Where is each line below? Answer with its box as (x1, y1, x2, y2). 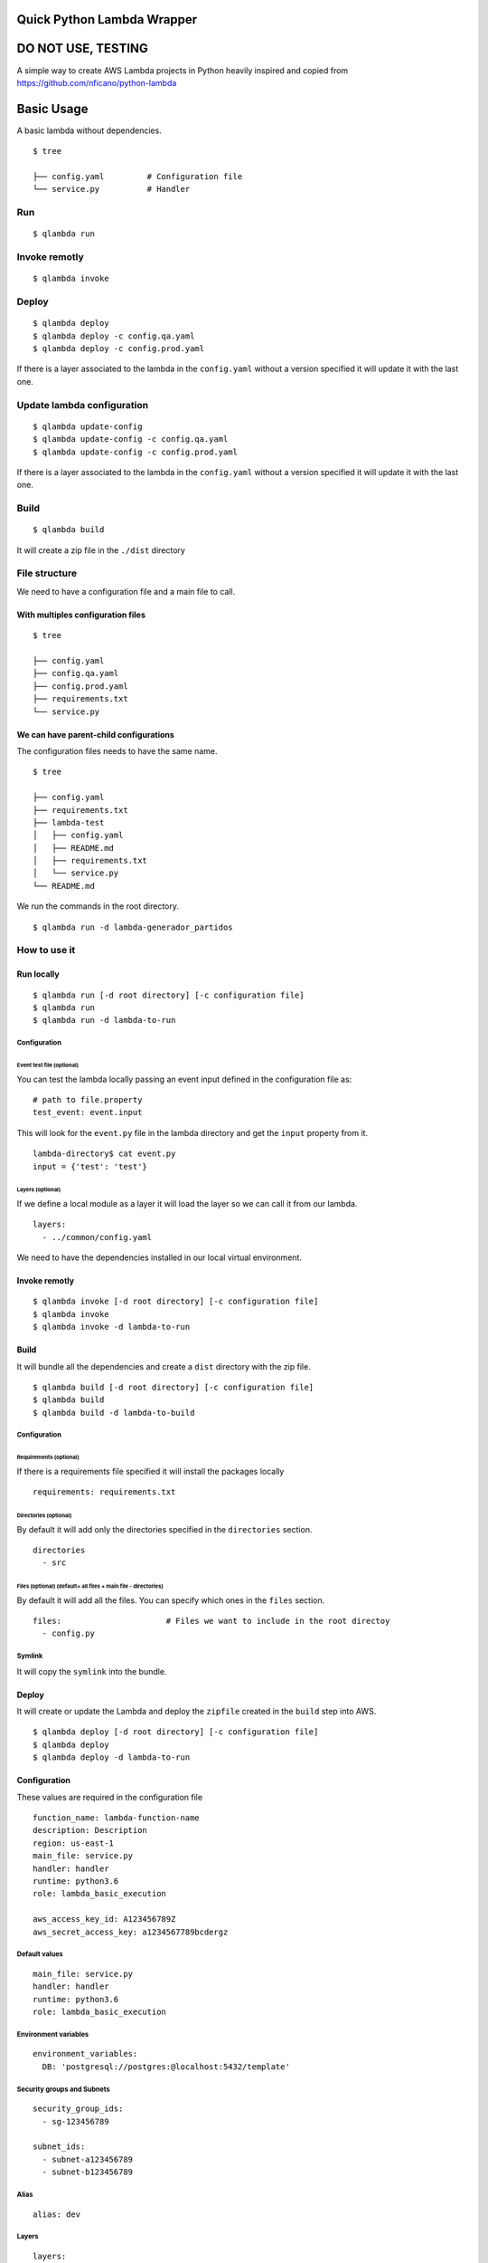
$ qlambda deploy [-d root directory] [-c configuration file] (33, 1727, 319, 1737)
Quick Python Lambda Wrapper (16, 12, 198, 27)
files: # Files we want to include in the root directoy (33, 1616, 390, 1626)
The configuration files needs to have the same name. (16, 745, 218, 756)
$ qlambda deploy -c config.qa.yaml (33, 330, 195, 341)
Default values (16, 1950, 63, 1959)
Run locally (16, 969, 60, 979)
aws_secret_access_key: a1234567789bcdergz (33, 1926, 229, 1937)
